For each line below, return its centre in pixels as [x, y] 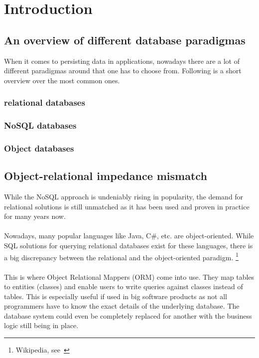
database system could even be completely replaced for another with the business [128, 315]
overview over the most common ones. [62, 80]
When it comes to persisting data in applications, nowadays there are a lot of [122, 61]
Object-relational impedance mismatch [106, 176]
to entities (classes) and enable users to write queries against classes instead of [124, 286]
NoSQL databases [40, 125]
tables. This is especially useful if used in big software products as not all [116, 296]
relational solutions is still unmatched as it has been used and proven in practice [127, 206]
